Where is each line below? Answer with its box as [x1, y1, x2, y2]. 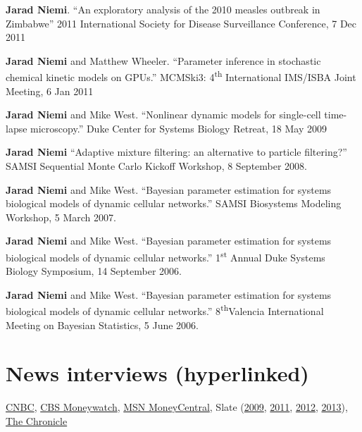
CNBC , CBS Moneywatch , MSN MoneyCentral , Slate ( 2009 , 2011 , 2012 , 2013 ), [6, 400, 348, 414]
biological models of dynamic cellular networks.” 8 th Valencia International [6, 302, 324, 319]
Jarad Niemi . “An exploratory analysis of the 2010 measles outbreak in [6, 2, 320, 16]
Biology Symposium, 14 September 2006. [6, 264, 182, 278]
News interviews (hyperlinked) [6, 359, 309, 388]
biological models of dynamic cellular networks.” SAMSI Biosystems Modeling [6, 196, 342, 211]
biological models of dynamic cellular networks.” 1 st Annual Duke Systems [6, 247, 325, 264]
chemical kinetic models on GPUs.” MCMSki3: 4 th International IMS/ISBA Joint [6, 68, 356, 85]
